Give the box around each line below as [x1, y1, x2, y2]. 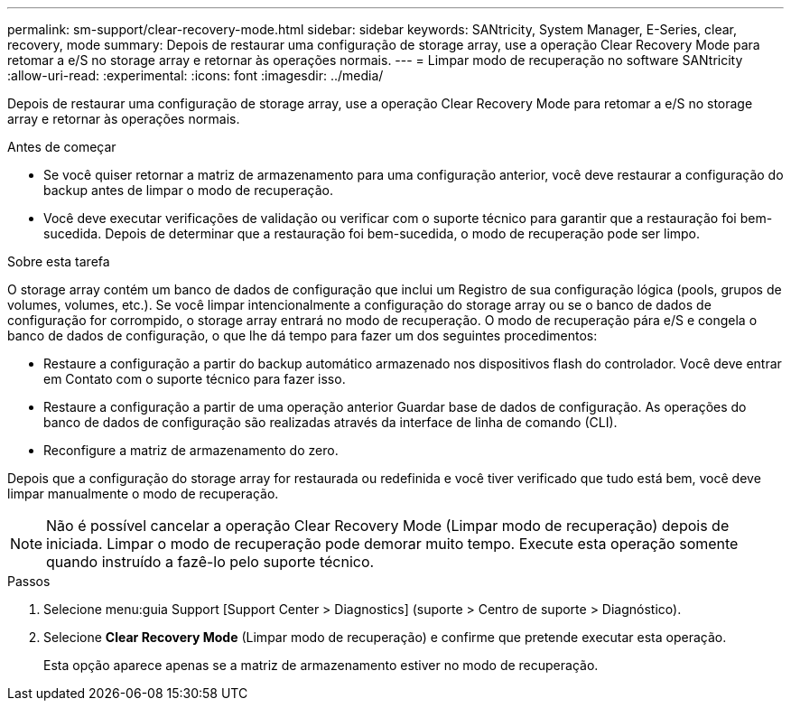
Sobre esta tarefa [7, 254, 110, 269]
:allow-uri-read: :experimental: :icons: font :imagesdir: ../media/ [7, 68, 384, 83]
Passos [7, 573, 51, 589]
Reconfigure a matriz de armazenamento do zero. [43, 442, 339, 458]
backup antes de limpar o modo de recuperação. [43, 182, 333, 198]
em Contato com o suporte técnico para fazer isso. [43, 371, 346, 387]
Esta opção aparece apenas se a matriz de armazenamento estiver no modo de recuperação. [43, 657, 599, 673]
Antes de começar [7, 139, 116, 154]
